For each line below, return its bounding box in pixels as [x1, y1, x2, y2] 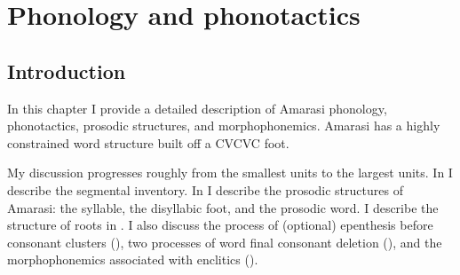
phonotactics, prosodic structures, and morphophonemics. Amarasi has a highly [7, 116, 440, 135]
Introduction [7, 57, 126, 84]
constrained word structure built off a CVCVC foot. [7, 133, 289, 152]
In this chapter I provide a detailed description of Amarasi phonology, [7, 98, 387, 117]
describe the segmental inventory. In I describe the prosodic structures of [7, 180, 403, 199]
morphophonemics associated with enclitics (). [7, 250, 258, 269]
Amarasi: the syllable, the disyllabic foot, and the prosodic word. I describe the [7, 198, 439, 216]
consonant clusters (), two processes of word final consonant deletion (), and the [7, 232, 442, 251]
